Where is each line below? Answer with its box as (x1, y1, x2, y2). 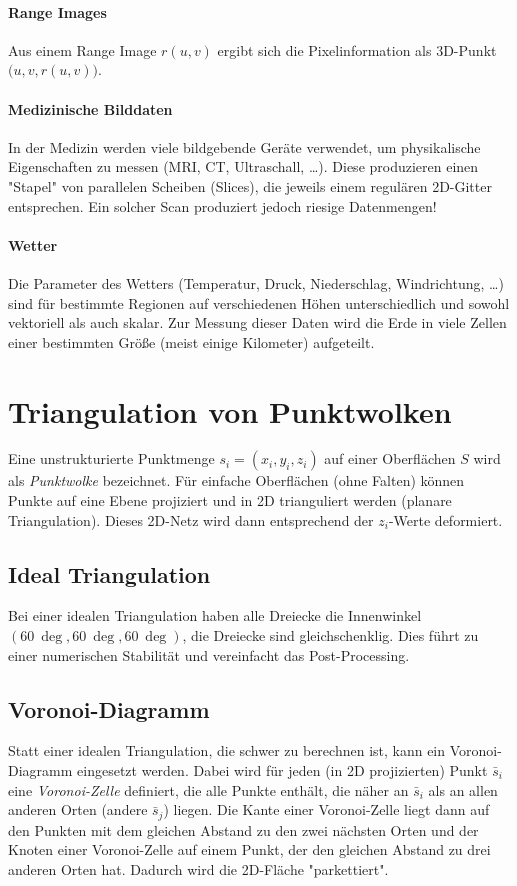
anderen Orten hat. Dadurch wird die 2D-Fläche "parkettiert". (8, 858, 389, 879)
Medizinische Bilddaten (8, 98, 173, 119)
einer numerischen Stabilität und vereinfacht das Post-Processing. (8, 644, 410, 665)
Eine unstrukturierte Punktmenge (8, 448, 215, 469)
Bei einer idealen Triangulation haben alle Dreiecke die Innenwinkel (8, 605, 422, 626)
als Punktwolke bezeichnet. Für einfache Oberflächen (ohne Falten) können (8, 470, 465, 491)
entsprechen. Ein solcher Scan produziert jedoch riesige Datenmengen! (8, 195, 437, 216)
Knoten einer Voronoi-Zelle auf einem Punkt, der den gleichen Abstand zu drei (8, 839, 491, 860)
